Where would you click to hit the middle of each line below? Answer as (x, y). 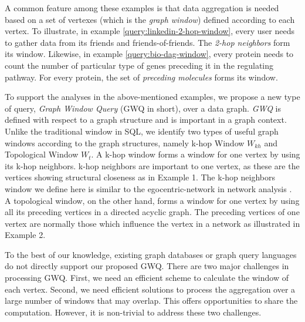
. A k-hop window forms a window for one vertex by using (196, 154)
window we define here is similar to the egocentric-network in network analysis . (148, 188)
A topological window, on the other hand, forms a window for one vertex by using (152, 200)
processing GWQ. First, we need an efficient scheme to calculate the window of (147, 278)
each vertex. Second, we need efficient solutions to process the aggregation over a (150, 289)
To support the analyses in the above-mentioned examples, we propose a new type (152, 97)
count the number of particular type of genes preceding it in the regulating (139, 65)
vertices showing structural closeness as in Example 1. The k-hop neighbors (140, 177)
